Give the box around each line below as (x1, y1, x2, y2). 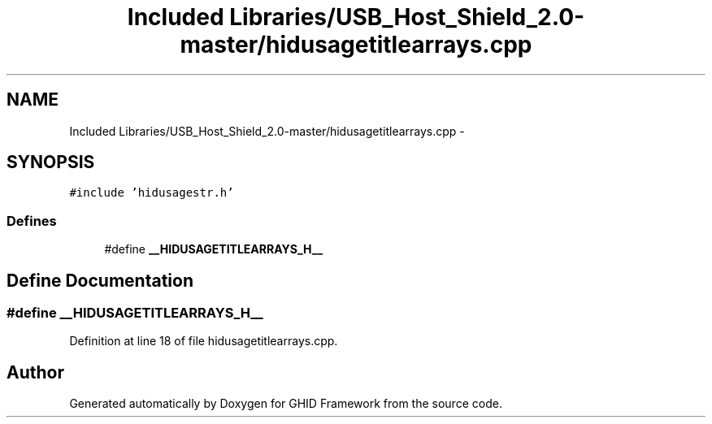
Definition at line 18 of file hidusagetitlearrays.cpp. (69, 334, 338, 348)
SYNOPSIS (7, 152, 95, 173)
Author (7, 361, 64, 383)
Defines (7, 212, 57, 229)
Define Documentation (7, 270, 193, 291)
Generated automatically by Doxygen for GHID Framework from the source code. (69, 396, 502, 411)
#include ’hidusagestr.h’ (69, 186, 234, 200)
